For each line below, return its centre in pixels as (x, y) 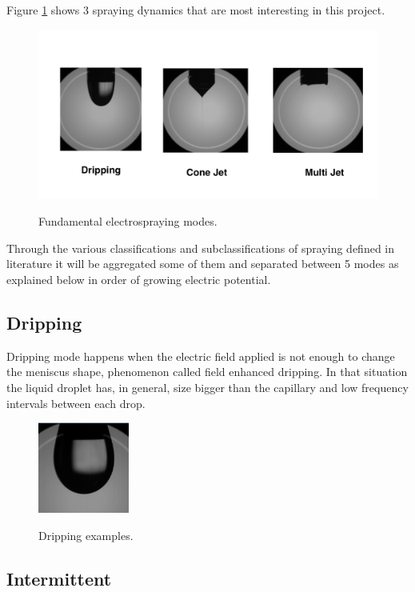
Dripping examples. (86, 535)
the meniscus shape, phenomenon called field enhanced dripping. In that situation (207, 372)
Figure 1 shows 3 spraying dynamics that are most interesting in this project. (196, 10)
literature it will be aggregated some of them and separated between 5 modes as (203, 264)
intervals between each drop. (76, 403)
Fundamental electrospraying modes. (128, 221)
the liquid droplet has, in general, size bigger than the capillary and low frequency (207, 387)
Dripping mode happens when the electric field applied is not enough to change (201, 356)
